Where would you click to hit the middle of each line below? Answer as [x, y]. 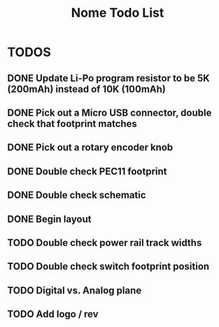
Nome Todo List [118, 13]
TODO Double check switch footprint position [108, 266]
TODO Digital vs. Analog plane [75, 290]
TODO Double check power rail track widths [105, 243]
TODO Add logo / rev [53, 314]
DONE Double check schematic [77, 195]
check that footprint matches [72, 124]
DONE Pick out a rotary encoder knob [90, 147]
